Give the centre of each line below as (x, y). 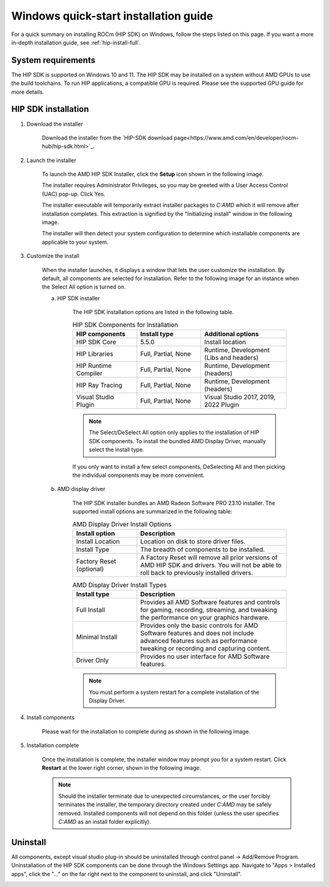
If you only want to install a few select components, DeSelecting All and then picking (179, 466)
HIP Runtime (94, 366)
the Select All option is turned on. (84, 287)
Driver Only (93, 660)
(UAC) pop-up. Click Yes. (74, 194)
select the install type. (117, 450)
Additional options (232, 334)
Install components (50, 718)
